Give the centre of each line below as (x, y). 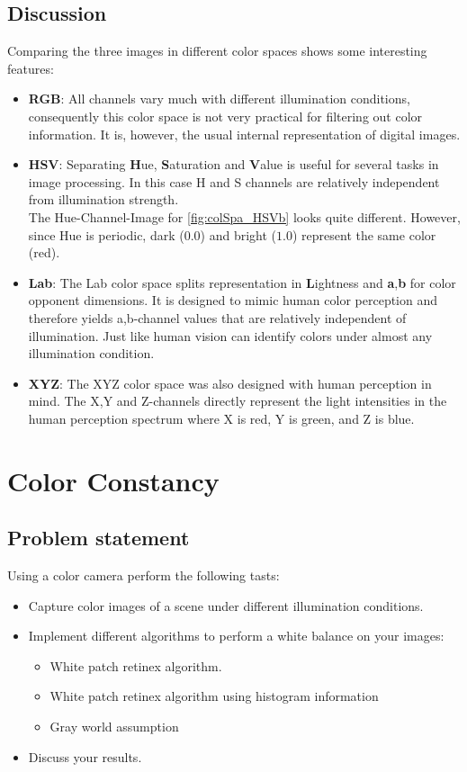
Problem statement (99, 538)
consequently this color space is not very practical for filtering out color (225, 116)
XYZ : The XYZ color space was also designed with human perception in (230, 383)
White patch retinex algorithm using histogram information (214, 696)
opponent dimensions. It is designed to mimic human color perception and (233, 300)
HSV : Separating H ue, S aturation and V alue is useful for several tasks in (233, 164)
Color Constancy (113, 480)
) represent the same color (364, 234)
